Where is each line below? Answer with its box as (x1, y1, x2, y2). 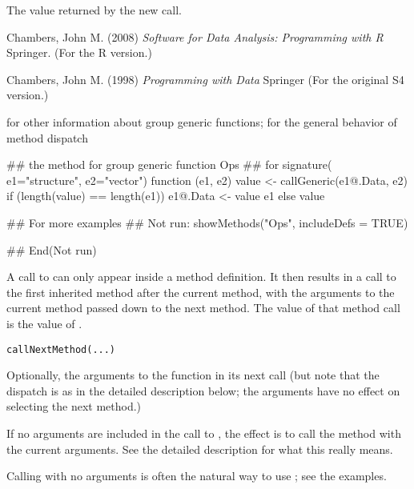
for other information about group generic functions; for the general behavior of (6, 113, 397, 130)
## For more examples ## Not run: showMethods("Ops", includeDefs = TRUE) (6, 214, 408, 230)
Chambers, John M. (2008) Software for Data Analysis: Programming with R (6, 28, 384, 45)
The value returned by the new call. (6, 2, 183, 18)
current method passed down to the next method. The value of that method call (6, 299, 400, 316)
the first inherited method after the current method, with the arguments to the (6, 283, 395, 300)
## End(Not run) (6, 241, 97, 258)
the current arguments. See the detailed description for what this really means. (6, 440, 393, 457)
